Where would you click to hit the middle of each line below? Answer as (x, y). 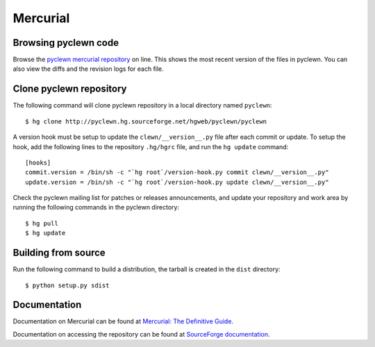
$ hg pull (42, 223)
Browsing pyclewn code (66, 43)
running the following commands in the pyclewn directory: (96, 208)
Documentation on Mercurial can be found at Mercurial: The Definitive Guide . (123, 321)
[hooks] (38, 162)
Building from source (59, 253)
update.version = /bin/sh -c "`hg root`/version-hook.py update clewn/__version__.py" (177, 182)
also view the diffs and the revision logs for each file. (89, 69)
